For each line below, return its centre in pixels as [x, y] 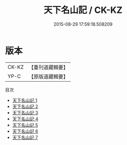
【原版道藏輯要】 [48, 76]
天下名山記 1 [25, 100]
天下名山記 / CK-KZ [83, 10]
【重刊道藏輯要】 [48, 67]
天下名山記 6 [25, 131]
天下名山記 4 [25, 119]
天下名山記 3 [25, 112]
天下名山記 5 [25, 125]
